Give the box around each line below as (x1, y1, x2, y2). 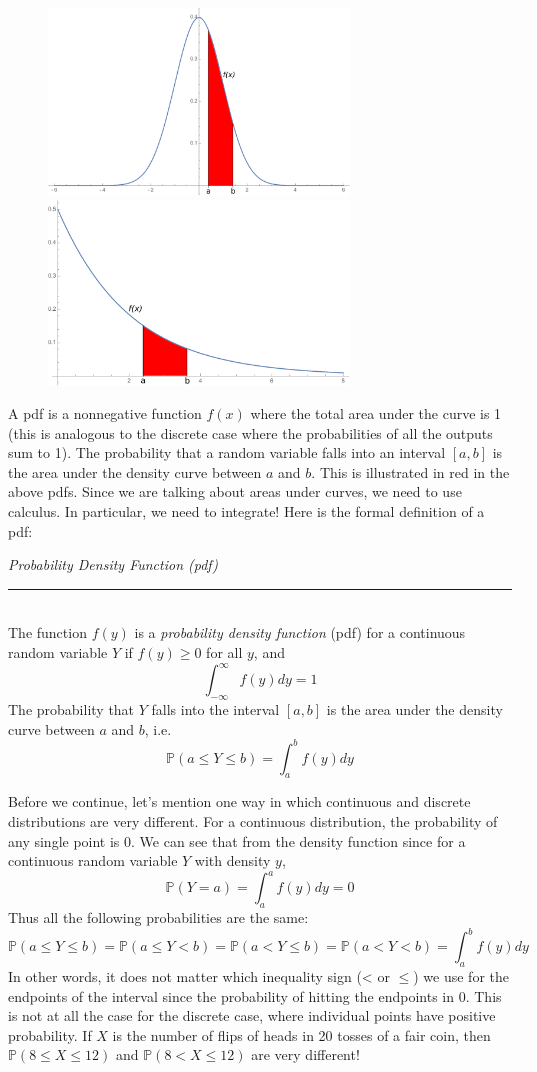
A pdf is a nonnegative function (8, 403, 202, 424)
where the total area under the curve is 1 (250, 403, 502, 424)
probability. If (8, 1024, 92, 1045)
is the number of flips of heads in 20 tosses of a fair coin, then (112, 1024, 491, 1045)
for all (206, 642, 243, 663)
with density (194, 850, 271, 871)
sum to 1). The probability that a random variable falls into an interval (8, 442, 446, 463)
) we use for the (413, 965, 509, 986)
